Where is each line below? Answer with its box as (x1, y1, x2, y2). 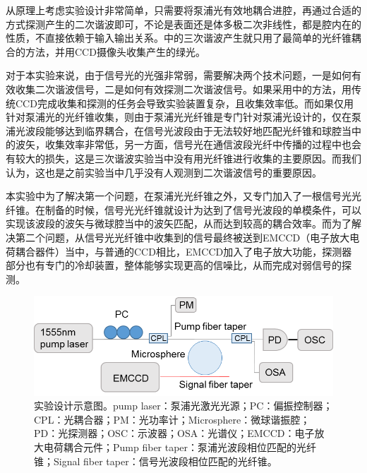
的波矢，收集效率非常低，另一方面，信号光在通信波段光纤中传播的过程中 (6, 137, 342, 152)
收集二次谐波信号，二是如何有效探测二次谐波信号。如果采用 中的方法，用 (15, 81, 351, 96)
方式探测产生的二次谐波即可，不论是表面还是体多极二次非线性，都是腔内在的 (6, 16, 361, 31)
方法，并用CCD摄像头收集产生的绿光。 (25, 44, 205, 59)
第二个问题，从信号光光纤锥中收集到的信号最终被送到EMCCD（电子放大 (15, 229, 350, 244)
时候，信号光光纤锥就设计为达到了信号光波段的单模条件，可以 (74, 202, 361, 217)
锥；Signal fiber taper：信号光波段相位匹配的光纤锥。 (34, 453, 277, 468)
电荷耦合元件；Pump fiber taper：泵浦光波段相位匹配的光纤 (43, 439, 317, 454)
